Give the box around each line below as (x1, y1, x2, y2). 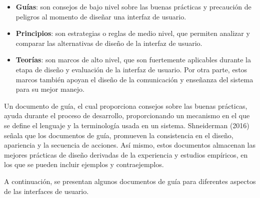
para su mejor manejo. (15, 84, 84, 94)
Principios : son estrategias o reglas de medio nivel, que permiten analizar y (15, 28, 250, 38)
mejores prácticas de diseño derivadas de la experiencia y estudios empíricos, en (4, 149, 248, 160)
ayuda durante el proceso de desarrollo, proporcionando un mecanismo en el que (4, 110, 250, 121)
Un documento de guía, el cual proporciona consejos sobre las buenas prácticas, (4, 100, 247, 111)
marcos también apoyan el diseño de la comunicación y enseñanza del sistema (15, 74, 253, 84)
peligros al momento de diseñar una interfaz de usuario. (15, 11, 186, 21)
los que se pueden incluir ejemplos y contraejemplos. (4, 159, 164, 170)
